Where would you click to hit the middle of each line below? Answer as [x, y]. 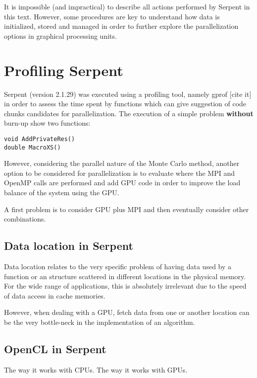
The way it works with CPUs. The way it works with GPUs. [96, 369]
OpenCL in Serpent [55, 348]
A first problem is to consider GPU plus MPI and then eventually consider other [127, 209]
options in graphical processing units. [60, 36]
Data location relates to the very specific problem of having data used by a [118, 266]
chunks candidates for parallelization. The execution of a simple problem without [129, 113]
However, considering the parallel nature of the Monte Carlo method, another [122, 163]
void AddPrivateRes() [40, 139]
